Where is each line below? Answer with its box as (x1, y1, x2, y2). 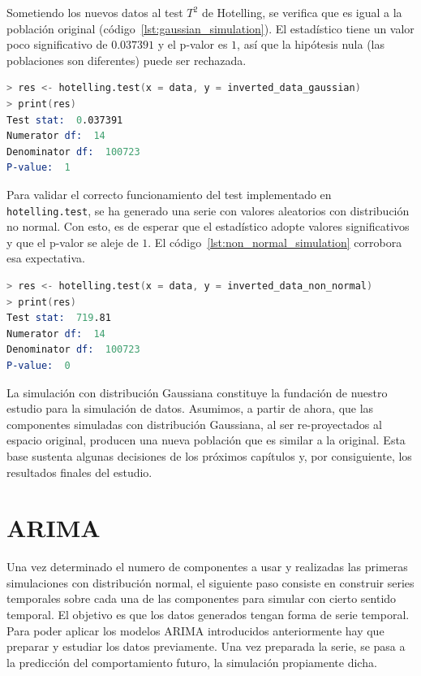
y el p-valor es (157, 36, 228, 53)
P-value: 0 (6, 359, 71, 371)
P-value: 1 (6, 162, 71, 174)
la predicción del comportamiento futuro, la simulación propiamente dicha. (6, 653, 377, 670)
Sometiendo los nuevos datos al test (6, 4, 183, 20)
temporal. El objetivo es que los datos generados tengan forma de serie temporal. (6, 606, 410, 622)
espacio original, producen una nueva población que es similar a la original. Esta (6, 431, 406, 448)
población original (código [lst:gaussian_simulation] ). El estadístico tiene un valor (6, 19, 415, 37)
